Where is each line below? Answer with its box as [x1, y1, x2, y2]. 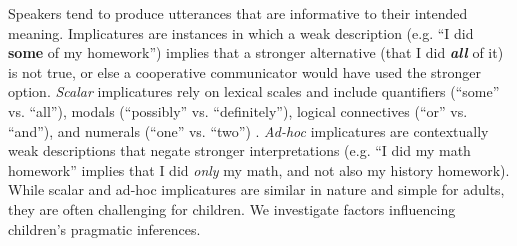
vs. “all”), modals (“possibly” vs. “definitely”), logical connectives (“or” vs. [8, 100, 468, 121]
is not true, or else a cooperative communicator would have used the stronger [8, 61, 482, 82]
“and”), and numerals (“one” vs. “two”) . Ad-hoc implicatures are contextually [8, 120, 489, 141]
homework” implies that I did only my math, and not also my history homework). [8, 159, 510, 180]
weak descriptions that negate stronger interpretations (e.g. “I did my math [8, 140, 471, 161]
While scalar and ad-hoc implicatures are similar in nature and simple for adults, [8, 179, 505, 200]
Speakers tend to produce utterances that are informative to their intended [8, 3, 468, 23]
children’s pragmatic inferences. [8, 218, 201, 239]
